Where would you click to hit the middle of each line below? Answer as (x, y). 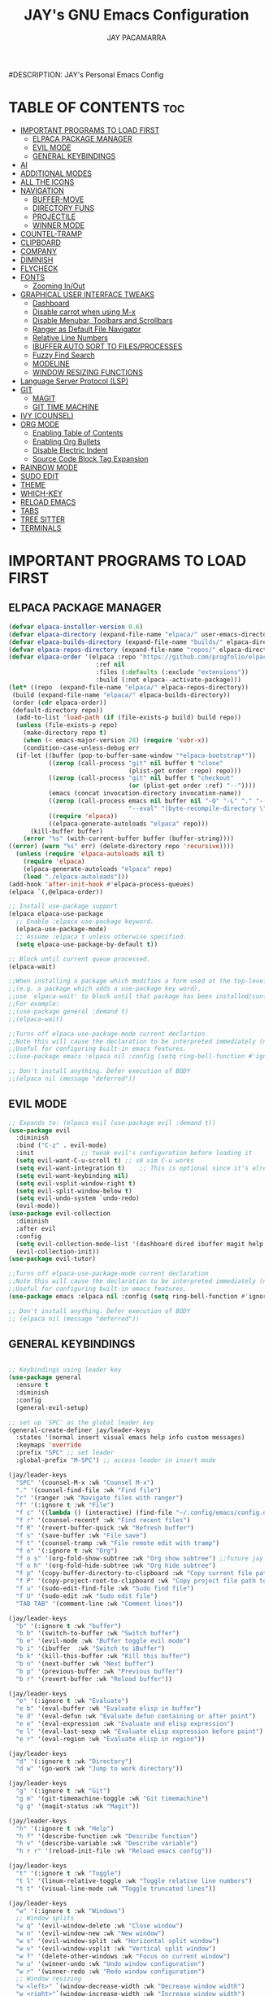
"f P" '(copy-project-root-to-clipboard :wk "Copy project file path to (141, 1581)
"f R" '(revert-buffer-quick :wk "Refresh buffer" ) (105, 1528)
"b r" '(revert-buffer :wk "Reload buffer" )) (94, 1679)
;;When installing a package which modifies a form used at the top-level (138, 981)
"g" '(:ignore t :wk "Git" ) (63, 1791)
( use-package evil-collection (60, 1214)
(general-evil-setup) (52, 1407)
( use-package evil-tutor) (52, 1259)
